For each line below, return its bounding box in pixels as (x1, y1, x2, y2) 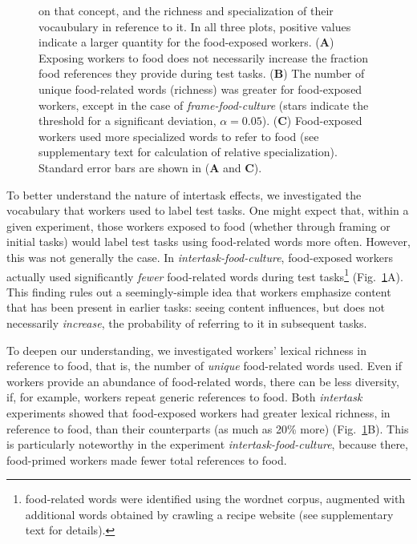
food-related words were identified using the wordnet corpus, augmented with (25, 490, 406, 507)
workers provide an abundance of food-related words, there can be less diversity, (6, 373, 399, 389)
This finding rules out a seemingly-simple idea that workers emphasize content (6, 283, 391, 300)
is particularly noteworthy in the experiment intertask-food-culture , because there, (6, 436, 408, 453)
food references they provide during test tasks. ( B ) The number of (38, 65, 365, 82)
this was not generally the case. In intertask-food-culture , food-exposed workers (6, 248, 394, 265)
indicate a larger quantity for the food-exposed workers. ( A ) (38, 34, 334, 50)
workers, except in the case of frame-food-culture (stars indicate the (38, 96, 369, 113)
